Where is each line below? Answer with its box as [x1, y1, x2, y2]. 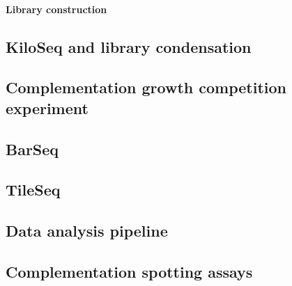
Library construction [6, 1, 107, 16]
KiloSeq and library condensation [6, 35, 252, 57]
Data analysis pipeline [6, 220, 168, 241]
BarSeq [6, 138, 59, 159]
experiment [6, 97, 89, 118]
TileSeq [6, 179, 61, 200]
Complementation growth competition [6, 77, 286, 98]
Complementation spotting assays [6, 260, 253, 282]
